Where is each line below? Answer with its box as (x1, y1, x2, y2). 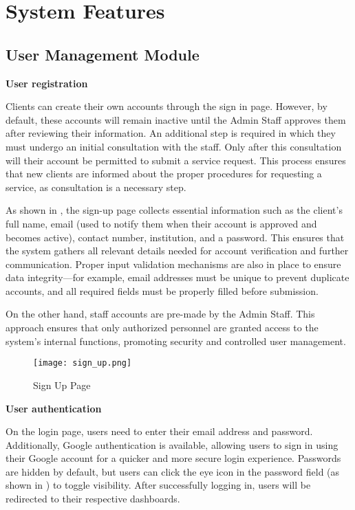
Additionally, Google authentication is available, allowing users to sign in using (6, 437, 338, 452)
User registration (6, 76, 88, 90)
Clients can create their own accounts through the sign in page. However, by (6, 99, 327, 113)
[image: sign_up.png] (33, 358, 132, 368)
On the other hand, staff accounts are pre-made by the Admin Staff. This (6, 307, 315, 321)
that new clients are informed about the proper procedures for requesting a (6, 166, 322, 181)
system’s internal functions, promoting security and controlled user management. (6, 333, 346, 348)
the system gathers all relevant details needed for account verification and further (6, 243, 349, 258)
